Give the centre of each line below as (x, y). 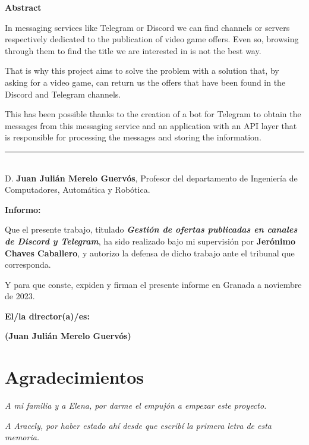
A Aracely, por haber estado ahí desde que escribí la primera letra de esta (138, 425)
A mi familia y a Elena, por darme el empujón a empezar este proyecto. (136, 405)
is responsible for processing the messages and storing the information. (133, 137)
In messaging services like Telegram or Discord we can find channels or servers (147, 27)
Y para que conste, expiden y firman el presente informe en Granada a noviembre (153, 284)
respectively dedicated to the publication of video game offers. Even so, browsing (152, 39)
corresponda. (28, 264)
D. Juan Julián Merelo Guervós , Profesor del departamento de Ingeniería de (151, 178)
